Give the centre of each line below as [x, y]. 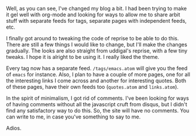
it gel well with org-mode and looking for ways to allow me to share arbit [93, 15]
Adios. [14, 128]
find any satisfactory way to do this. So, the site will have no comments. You [98, 111]
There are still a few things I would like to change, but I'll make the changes [97, 44]
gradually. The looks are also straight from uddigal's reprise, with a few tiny [97, 51]
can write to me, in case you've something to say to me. [73, 117]
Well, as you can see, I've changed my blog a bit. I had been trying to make [97, 8]
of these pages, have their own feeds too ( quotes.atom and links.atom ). [92, 87]
